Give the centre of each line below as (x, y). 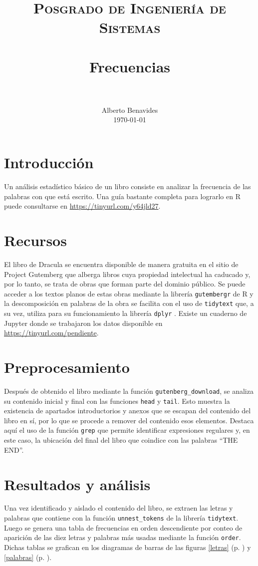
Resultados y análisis (77, 484)
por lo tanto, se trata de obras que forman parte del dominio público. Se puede (125, 284)
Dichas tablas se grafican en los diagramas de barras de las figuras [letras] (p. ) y (128, 547)
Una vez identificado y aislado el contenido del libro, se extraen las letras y (119, 508)
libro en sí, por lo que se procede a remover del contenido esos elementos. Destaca (129, 420)
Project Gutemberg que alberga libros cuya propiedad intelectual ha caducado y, (127, 274)
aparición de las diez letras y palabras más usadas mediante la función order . (123, 537)
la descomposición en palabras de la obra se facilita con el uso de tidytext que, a (129, 303)
